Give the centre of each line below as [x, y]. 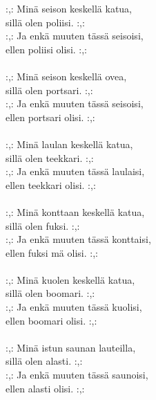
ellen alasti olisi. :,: [45, 388]
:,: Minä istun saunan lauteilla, [71, 347]
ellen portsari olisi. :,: [50, 117]
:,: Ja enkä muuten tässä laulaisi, [75, 171]
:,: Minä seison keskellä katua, [69, 8]
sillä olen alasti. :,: [44, 361]
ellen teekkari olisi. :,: [51, 184]
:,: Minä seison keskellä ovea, [66, 76]
